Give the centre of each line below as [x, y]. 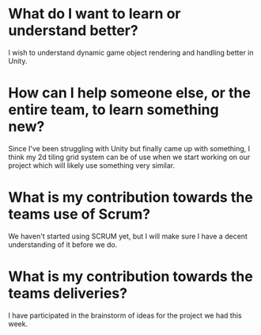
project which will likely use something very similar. [92, 165]
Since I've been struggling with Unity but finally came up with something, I [129, 148]
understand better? [73, 30]
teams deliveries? [68, 293]
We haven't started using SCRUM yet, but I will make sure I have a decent [128, 236]
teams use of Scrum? [79, 214]
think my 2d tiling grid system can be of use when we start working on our [129, 157]
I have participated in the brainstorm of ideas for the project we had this [125, 315]
